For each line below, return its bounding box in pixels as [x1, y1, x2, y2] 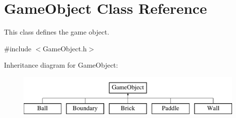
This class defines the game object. [4, 27, 109, 37]
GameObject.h [43, 43, 87, 53]
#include [4, 43, 32, 53]
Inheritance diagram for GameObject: [4, 60, 118, 70]
